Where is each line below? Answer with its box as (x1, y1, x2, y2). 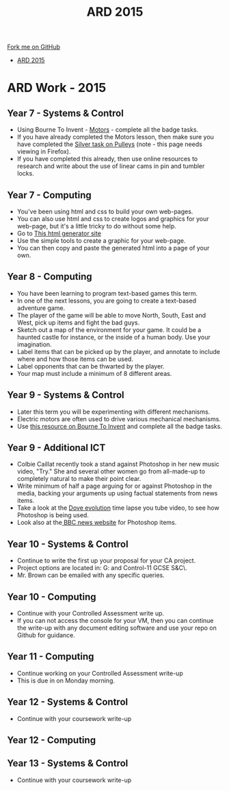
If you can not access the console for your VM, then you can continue (16, 617, 214, 625)
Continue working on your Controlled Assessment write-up (16, 669, 183, 677)
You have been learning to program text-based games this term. (16, 289, 198, 297)
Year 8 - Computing (7, 271, 92, 283)
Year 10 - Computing (7, 591, 97, 602)
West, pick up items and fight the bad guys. (16, 318, 140, 327)
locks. (16, 169, 34, 178)
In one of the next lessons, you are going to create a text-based (16, 296, 197, 305)
